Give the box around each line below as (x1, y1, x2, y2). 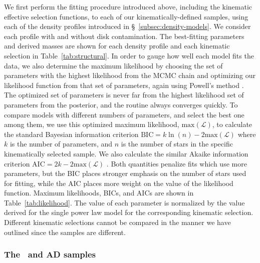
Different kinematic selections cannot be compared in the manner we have (4, 217, 231, 227)
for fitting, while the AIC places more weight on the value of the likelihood (4, 177, 233, 188)
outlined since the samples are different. (4, 226, 126, 237)
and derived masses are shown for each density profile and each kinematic (4, 40, 230, 51)
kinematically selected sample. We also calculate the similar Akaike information (4, 148, 248, 158)
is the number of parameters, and (10, 138, 113, 149)
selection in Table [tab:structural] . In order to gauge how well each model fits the (4, 50, 254, 60)
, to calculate (212, 119, 252, 129)
